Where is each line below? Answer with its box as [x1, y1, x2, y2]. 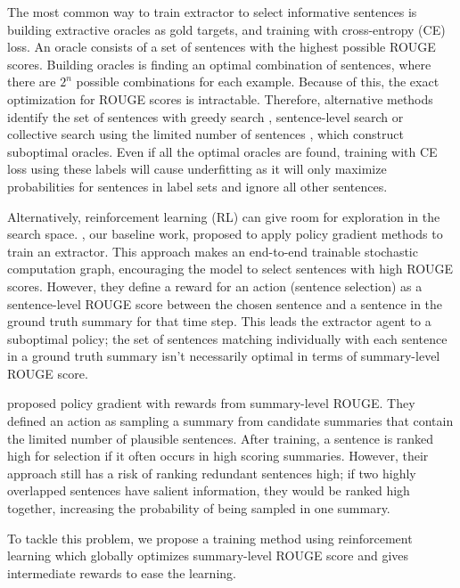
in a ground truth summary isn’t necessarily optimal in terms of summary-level [7, 347, 440, 365]
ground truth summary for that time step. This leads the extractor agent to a [7, 312, 431, 331]
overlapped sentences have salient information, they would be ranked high [7, 481, 410, 500]
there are [7, 72, 56, 91]
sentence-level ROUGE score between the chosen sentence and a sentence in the [7, 294, 443, 313]
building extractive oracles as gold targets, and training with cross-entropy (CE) [7, 20, 446, 38]
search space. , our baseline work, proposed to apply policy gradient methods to [7, 225, 443, 243]
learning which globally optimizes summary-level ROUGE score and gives [7, 546, 409, 565]
